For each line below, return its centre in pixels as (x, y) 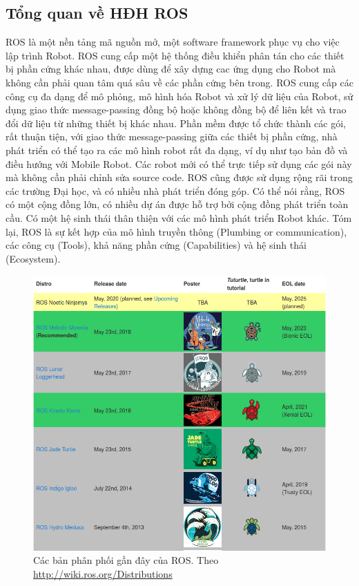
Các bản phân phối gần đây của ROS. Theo (126, 560)
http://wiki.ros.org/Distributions (103, 574)
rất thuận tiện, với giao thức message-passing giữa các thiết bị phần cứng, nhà (172, 136)
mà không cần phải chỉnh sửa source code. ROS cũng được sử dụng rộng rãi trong (179, 177)
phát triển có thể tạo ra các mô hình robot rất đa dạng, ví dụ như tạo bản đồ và (177, 150)
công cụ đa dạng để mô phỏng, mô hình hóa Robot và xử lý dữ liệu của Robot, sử (179, 96)
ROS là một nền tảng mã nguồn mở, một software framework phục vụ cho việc (173, 42)
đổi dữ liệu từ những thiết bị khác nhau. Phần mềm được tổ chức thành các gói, (176, 123)
